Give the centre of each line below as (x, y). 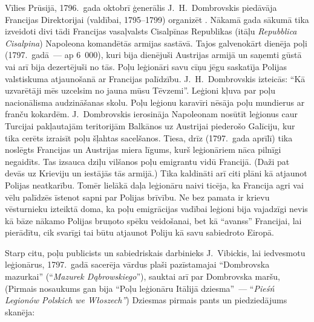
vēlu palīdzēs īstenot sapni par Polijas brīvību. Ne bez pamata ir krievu (137, 197)
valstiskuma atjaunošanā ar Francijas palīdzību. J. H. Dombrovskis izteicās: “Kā (155, 78)
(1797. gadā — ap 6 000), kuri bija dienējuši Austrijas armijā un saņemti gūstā (153, 55)
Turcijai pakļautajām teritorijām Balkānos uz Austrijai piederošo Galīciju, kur (150, 125)
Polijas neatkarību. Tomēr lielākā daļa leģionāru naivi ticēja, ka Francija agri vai (154, 185)
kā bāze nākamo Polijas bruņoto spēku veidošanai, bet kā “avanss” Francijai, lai (153, 220)
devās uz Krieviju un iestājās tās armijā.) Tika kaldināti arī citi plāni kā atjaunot (156, 173)
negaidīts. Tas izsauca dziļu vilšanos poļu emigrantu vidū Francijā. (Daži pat (147, 161)
